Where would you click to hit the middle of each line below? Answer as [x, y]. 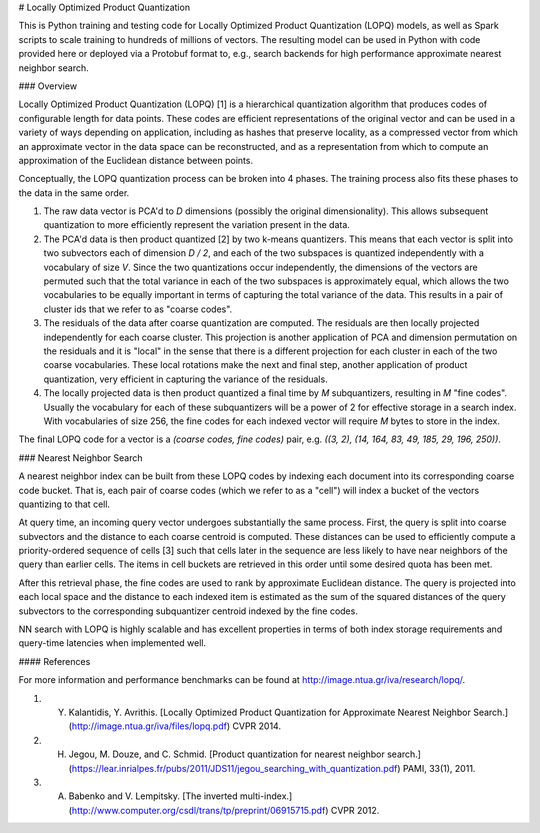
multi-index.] [266, 796]
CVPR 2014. [256, 726]
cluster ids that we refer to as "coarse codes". [138, 309]
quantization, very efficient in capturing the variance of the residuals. [186, 379]
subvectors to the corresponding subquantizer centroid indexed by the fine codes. [188, 611]
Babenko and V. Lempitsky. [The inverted [153, 796]
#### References [54, 661]
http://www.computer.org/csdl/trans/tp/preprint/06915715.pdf [198, 810]
